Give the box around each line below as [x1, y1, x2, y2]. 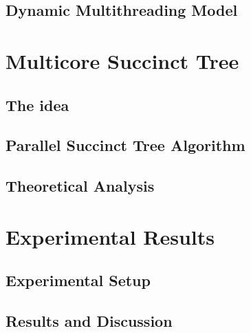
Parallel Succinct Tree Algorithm [6, 134, 245, 156]
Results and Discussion [6, 310, 173, 332]
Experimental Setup [6, 270, 151, 291]
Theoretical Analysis [6, 175, 155, 196]
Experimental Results [6, 222, 215, 250]
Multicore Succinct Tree [6, 46, 239, 74]
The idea [6, 94, 69, 115]
